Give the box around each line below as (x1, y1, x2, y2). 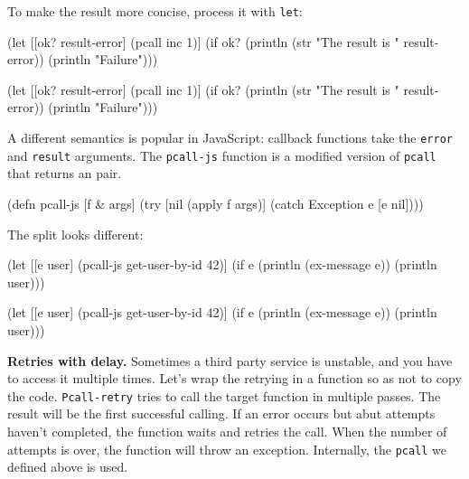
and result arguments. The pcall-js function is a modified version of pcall (7, 146, 436, 164)
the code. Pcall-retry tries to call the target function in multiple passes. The (7, 386, 441, 405)
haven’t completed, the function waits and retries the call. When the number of (7, 421, 447, 440)
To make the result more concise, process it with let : (7, 2, 303, 20)
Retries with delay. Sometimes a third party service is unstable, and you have (7, 351, 453, 370)
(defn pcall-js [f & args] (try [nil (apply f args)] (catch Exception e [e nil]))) (7, 193, 424, 212)
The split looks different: (7, 224, 144, 243)
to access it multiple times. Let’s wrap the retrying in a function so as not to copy (7, 369, 462, 388)
